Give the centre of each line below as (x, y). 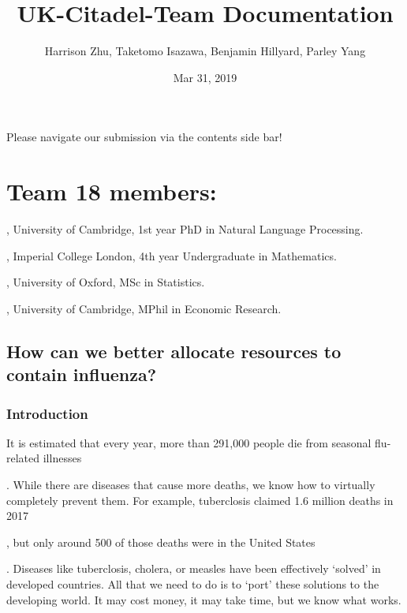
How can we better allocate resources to (174, 351)
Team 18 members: (112, 191)
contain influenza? (82, 374)
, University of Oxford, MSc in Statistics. (106, 282)
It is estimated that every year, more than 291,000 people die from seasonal (189, 442)
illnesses (62, 458)
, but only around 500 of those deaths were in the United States (161, 542)
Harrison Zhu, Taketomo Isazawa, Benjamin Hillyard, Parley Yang (205, 51)
